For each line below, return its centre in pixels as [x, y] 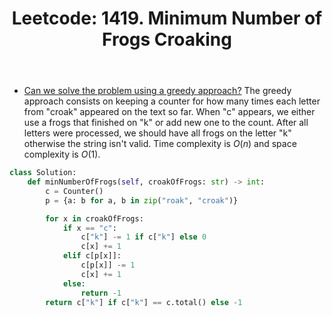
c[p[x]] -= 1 [108, 265]
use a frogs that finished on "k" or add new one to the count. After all [166, 123]
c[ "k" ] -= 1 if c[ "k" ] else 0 [143, 237]
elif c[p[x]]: [92, 256]
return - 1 [101, 293]
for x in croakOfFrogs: [94, 218]
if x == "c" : [89, 228]
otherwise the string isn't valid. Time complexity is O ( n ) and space [160, 144]
